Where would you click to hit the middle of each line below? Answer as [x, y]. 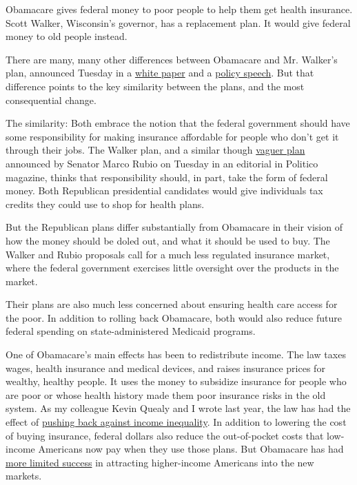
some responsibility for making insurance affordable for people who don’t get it [172, 136]
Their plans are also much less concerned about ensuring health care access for [172, 304]
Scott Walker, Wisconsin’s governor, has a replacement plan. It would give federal [178, 22]
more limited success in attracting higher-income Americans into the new [160, 462]
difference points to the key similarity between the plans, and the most [155, 86]
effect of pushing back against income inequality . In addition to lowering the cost [176, 422]
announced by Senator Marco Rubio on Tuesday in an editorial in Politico [162, 163]
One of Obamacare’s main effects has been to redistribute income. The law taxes [176, 354]
